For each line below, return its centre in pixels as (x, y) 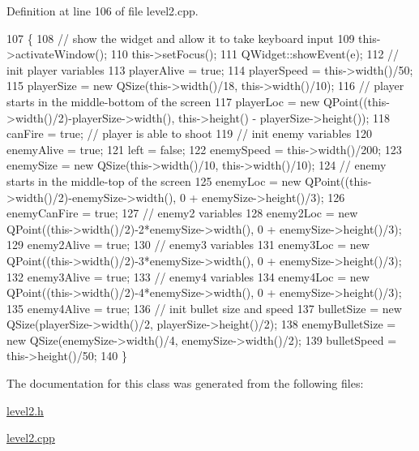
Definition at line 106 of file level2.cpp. (103, 11)
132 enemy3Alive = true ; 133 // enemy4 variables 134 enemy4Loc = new (188, 276)
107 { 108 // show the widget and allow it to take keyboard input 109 (181, 38)
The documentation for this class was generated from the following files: (185, 383)
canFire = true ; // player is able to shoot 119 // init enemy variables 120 (189, 133)
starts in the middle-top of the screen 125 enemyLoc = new (154, 180)
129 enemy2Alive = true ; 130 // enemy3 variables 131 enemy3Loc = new (188, 245)
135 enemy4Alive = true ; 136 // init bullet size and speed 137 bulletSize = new (204, 308)
